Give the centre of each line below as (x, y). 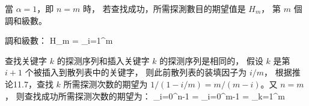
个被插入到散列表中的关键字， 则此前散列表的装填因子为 (136, 72)
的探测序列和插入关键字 (103, 60)
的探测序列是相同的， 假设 (211, 60)
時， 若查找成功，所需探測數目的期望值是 (164, 8)
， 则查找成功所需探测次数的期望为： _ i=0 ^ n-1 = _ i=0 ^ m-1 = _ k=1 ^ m (145, 96)
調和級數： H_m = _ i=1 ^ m (59, 40)
